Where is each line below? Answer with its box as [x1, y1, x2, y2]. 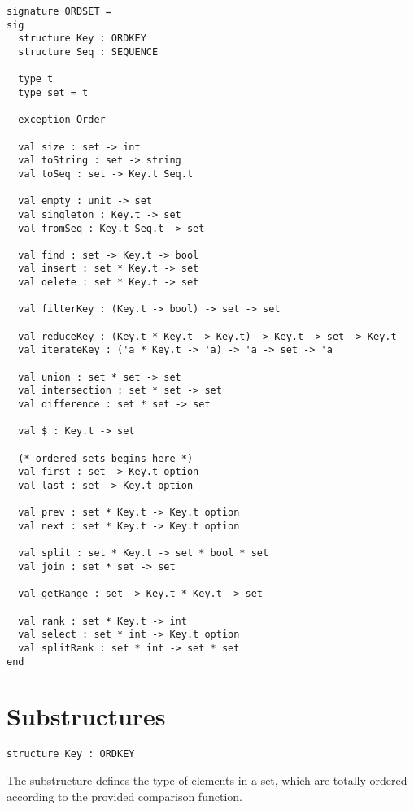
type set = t [18, 86, 89, 98]
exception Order [18, 114, 106, 126]
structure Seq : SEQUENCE [18, 46, 159, 58]
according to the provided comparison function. [7, 787, 242, 804]
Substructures [7, 699, 166, 733]
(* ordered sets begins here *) [18, 452, 194, 464]
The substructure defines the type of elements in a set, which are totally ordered [7, 771, 407, 788]
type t [18, 73, 54, 85]
